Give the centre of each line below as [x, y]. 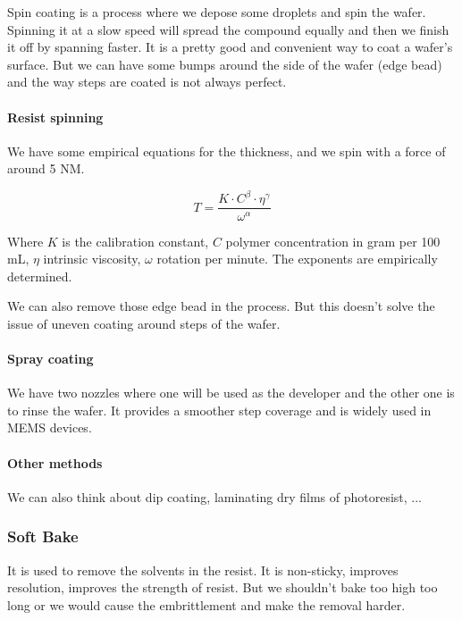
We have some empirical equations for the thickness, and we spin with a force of [227, 151]
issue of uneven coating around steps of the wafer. [144, 323]
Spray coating [50, 359]
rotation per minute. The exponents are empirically [297, 259]
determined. [40, 276]
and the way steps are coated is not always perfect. [147, 82]
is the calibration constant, [135, 241]
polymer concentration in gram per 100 [333, 241]
